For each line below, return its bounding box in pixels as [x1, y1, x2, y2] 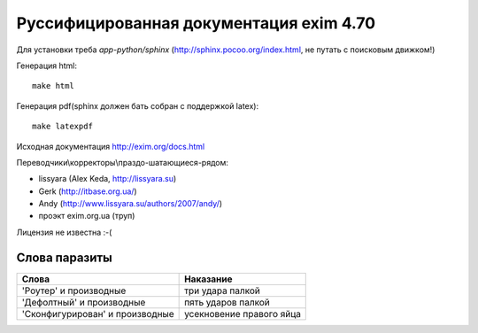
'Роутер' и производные [21, 284, 127, 297]
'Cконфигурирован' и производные [21, 307, 174, 320]
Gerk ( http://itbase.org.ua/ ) [38, 186, 137, 197]
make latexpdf [32, 121, 93, 132]
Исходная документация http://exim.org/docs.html [16, 141, 205, 151]
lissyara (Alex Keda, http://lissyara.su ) [38, 174, 177, 184]
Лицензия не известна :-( [16, 227, 112, 237]
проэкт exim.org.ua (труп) [38, 211, 135, 221]
